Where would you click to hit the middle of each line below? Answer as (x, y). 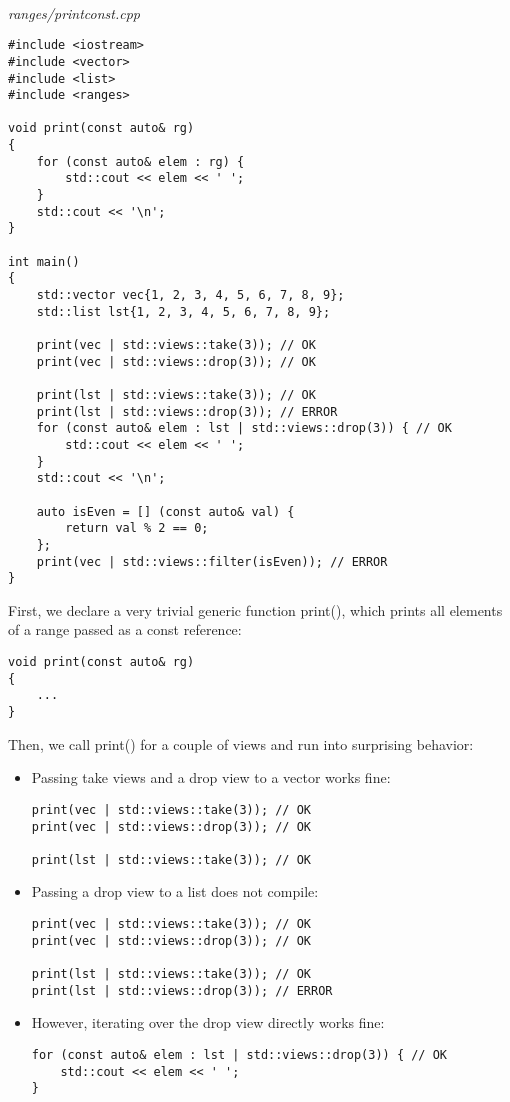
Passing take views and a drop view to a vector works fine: (211, 777)
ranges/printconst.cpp (74, 12)
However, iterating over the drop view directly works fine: (208, 1022)
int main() (44, 261)
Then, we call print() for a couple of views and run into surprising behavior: (241, 743)
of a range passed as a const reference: (125, 629)
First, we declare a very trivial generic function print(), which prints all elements (255, 609)
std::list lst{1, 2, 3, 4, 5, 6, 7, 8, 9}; (183, 311)
